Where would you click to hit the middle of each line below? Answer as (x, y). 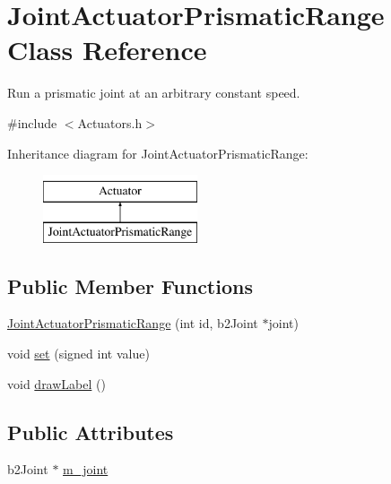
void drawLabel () (56, 383)
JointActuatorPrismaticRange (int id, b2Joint (133, 323)
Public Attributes (91, 432)
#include (32, 122)
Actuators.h (110, 122)
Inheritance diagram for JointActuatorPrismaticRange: (158, 153)
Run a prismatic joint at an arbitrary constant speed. (154, 93)
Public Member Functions (130, 285)
